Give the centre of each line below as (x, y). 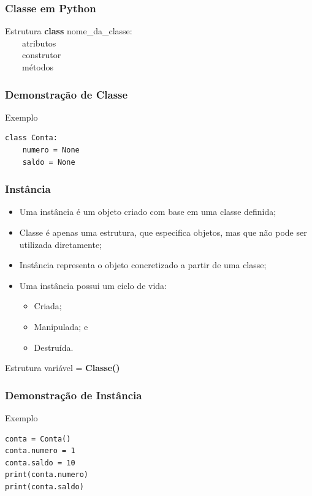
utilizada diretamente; (61, 244)
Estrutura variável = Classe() (63, 368)
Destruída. (54, 347)
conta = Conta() (38, 439)
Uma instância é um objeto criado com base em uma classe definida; (148, 212)
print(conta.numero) (47, 475)
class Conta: (31, 138)
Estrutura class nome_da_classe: (69, 31)
